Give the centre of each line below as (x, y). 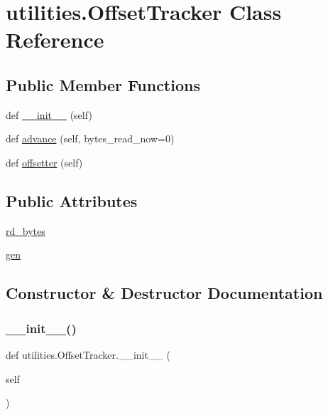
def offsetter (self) (44, 162)
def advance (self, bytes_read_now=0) (90, 138)
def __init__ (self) (49, 114)
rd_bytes (26, 230)
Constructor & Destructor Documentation (164, 293)
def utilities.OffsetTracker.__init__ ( (88, 354)
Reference (55, 40)
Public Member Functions (103, 84)
